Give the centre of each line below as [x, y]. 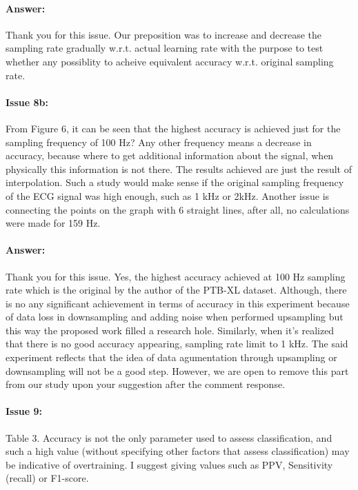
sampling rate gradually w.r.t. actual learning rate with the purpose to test [165, 48]
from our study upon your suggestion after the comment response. [146, 384]
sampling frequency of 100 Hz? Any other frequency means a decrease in [159, 142]
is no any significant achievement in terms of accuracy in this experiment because [178, 303]
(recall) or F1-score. [47, 478]
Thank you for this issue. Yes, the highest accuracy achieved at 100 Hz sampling [176, 276]
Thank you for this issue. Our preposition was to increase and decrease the [164, 34]
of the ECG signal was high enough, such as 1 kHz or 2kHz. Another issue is [168, 195]
